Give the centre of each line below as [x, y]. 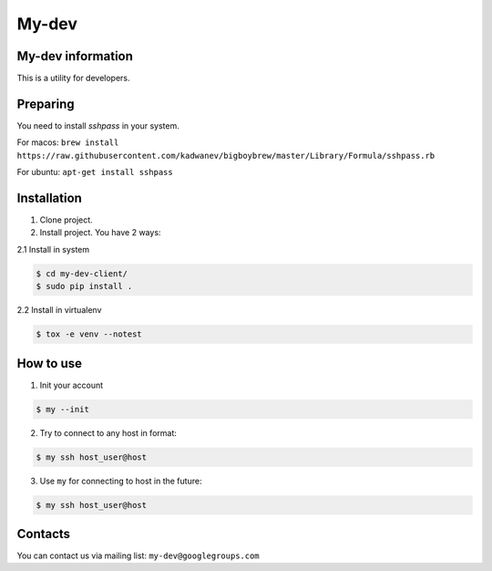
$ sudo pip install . [84, 286]
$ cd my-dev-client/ [82, 273]
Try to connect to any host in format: [108, 432]
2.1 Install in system [53, 249]
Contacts [44, 534]
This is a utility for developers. [74, 78]
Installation [49, 197]
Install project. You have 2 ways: [100, 233]
